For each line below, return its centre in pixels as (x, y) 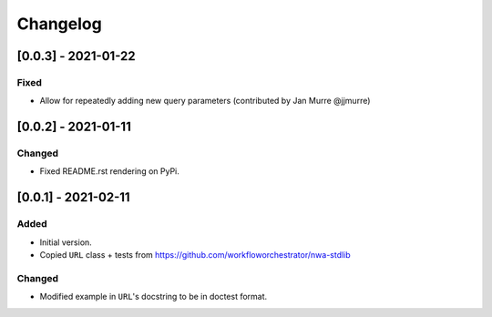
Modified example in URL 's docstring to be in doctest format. (154, 297)
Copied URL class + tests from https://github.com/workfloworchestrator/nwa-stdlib (195, 255)
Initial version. (66, 242)
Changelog (59, 24)
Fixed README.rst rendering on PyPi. (109, 171)
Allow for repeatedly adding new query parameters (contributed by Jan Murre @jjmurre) (205, 101)
